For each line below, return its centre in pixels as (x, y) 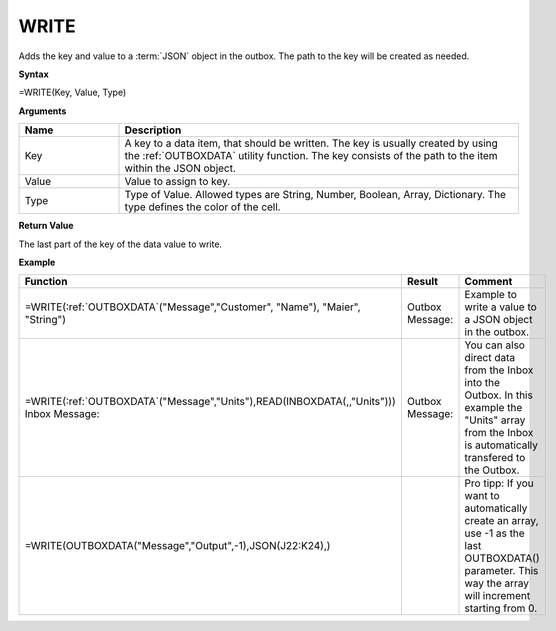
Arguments (42, 111)
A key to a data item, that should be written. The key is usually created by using (311, 143)
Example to (490, 295)
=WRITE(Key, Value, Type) (72, 92)
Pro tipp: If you (499, 483)
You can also (494, 345)
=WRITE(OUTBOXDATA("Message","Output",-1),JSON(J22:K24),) (177, 546)
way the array (497, 583)
